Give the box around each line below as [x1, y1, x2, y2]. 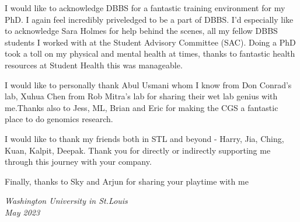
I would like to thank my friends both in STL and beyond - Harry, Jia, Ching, [5, 132, 284, 144]
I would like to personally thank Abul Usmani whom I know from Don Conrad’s [5, 78, 292, 91]
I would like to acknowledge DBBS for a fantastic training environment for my [5, 2, 285, 13]
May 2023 [5, 206, 40, 218]
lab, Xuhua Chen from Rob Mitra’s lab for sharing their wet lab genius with [5, 90, 278, 102]
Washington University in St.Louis [5, 195, 128, 207]
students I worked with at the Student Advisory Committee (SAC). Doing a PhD [5, 36, 296, 48]
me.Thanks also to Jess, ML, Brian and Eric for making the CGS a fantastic [5, 101, 278, 113]
